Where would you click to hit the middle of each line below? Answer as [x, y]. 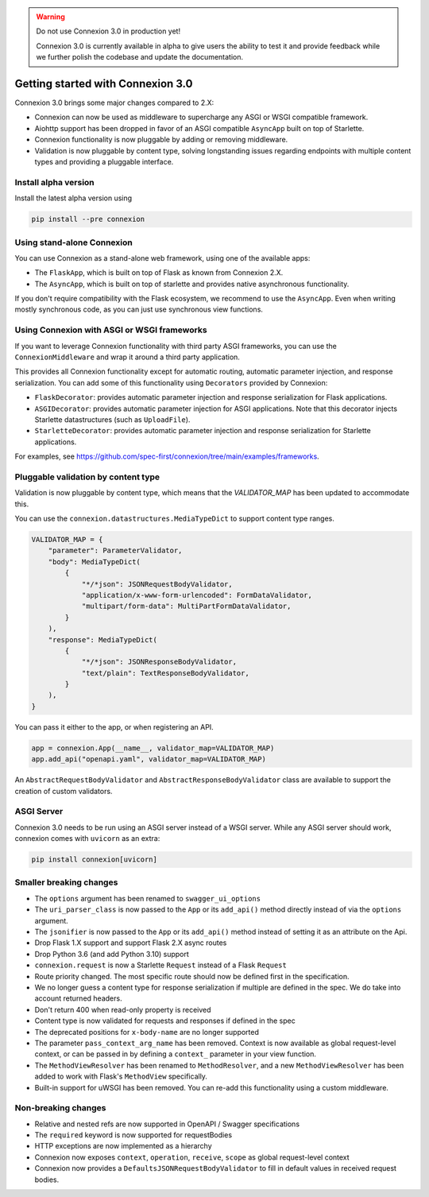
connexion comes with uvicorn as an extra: [87, 839]
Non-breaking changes [60, 1108]
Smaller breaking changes [66, 882]
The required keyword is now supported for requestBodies [133, 1135]
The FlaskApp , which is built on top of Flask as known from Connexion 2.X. [159, 273]
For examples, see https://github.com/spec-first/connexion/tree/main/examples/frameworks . [167, 456]
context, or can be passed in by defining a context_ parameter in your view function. [176, 1054]
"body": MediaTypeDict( [94, 562]
